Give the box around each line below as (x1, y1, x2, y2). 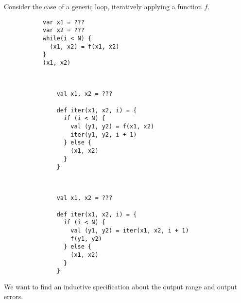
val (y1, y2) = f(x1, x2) (70, 123, 155, 130)
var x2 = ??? (43, 27, 85, 34)
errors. (4, 291, 23, 301)
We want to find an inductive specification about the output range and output (4, 282, 238, 292)
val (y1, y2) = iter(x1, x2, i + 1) (70, 227, 189, 234)
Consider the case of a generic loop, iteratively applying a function (4, 1, 202, 12)
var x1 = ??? (43, 18, 85, 26)
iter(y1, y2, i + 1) (70, 131, 137, 138)
